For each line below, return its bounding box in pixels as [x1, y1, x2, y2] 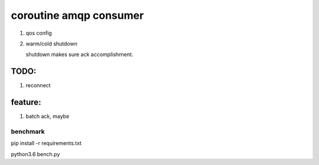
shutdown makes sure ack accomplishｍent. [25, 51, 134, 58]
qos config [25, 29, 53, 37]
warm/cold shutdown [25, 40, 78, 47]
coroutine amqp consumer [11, 9, 144, 22]
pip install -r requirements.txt [11, 140, 82, 147]
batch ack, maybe [25, 113, 70, 120]
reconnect [25, 82, 51, 89]
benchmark [11, 127, 45, 136]
